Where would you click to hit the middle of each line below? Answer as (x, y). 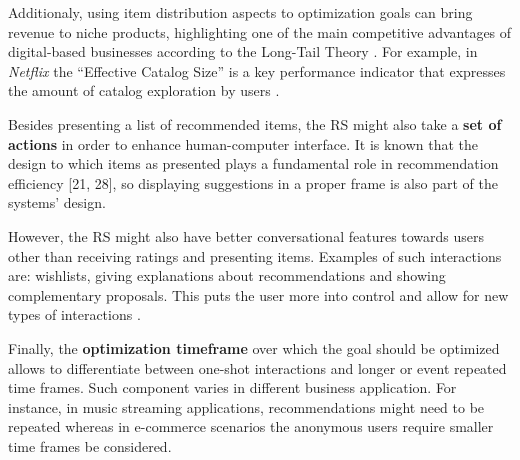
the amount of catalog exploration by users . (144, 90)
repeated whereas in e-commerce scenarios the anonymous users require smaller (251, 426)
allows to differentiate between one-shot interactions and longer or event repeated (257, 367)
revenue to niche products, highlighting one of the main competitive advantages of (260, 31)
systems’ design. (57, 202)
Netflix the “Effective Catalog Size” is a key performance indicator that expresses (257, 70)
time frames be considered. (90, 445)
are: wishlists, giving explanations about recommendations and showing (227, 275)
